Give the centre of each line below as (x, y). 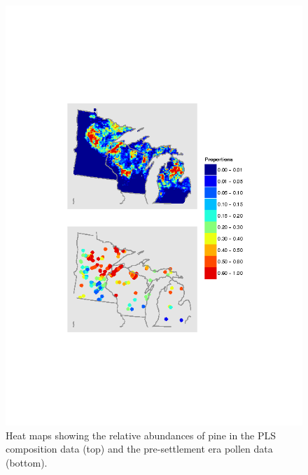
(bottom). (27, 462)
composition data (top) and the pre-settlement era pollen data (139, 449)
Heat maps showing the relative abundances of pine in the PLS (141, 435)
